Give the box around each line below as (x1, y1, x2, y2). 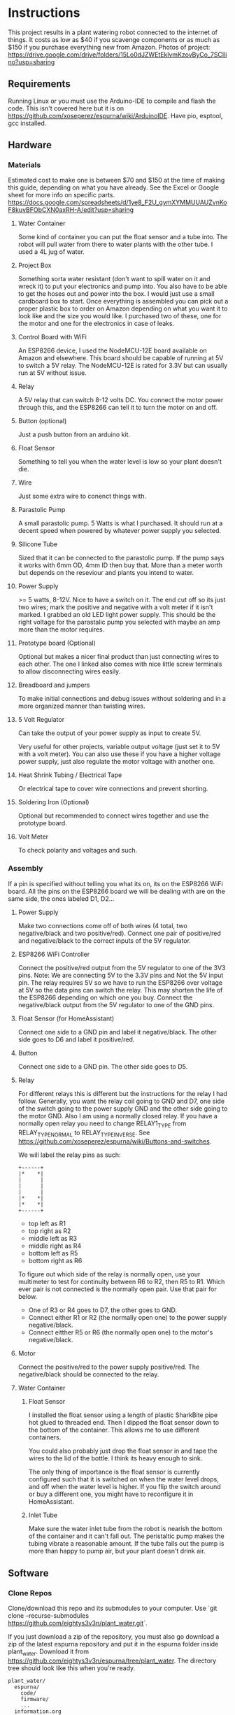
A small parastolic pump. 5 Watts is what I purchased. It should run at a (17, 519, 223, 527)
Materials (8, 160, 41, 170)
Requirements (8, 78, 71, 90)
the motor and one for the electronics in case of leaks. (17, 320, 175, 328)
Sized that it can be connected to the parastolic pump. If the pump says (17, 554, 225, 562)
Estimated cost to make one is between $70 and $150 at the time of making (8, 176, 225, 185)
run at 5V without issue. (17, 369, 87, 377)
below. (17, 1293, 38, 1301)
